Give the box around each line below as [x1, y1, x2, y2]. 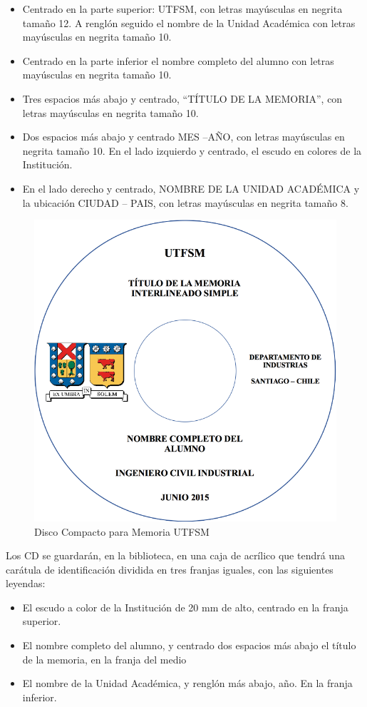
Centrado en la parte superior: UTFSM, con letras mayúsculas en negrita [22, 1, 343, 16]
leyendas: [6, 576, 46, 591]
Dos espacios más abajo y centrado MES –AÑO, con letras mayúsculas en [22, 129, 345, 144]
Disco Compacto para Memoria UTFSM [34, 524, 210, 539]
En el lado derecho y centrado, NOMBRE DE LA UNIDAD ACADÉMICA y [22, 180, 360, 195]
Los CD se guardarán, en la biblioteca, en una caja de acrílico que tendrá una [6, 548, 345, 563]
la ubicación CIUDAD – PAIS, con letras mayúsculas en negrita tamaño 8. [22, 195, 348, 210]
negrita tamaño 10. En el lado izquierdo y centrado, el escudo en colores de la [22, 143, 362, 158]
